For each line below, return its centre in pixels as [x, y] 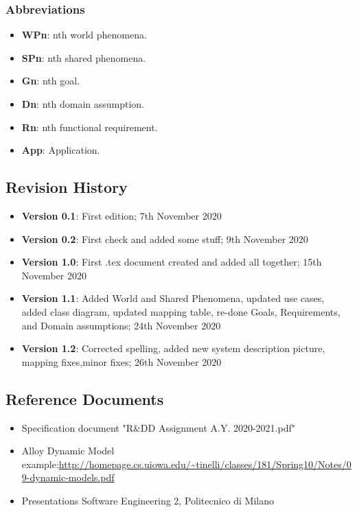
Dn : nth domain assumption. [83, 104]
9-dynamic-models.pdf [68, 477]
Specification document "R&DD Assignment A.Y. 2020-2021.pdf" [158, 427]
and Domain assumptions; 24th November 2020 [121, 325]
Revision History [67, 187]
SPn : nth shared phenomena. [84, 57]
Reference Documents [85, 398]
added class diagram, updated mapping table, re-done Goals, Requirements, [181, 311]
